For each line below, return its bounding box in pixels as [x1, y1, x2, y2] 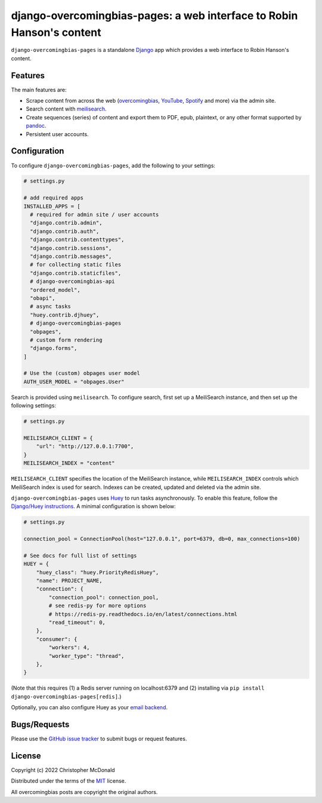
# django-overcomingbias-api [30, 278, 116, 285]
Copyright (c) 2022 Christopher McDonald [11, 766, 116, 773]
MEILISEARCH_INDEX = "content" [23, 460, 116, 467]
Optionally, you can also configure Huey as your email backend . [11, 704, 168, 711]
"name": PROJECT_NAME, [36, 577, 103, 584]
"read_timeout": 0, [48, 619, 106, 626]
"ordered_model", [30, 287, 80, 293]
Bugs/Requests [11, 719, 70, 730]
